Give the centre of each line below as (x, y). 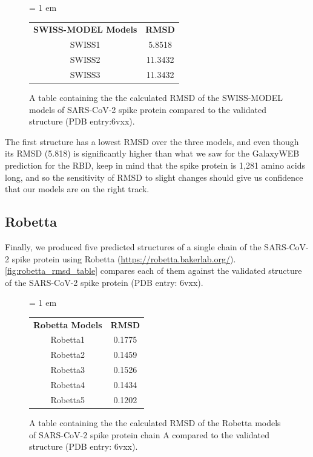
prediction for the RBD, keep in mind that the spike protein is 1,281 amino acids (155, 165)
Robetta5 (68, 399)
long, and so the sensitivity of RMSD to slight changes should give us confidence (154, 177)
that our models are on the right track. (77, 189)
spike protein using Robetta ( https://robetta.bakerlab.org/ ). (124, 258)
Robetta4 (68, 385)
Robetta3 (68, 370)
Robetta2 (68, 355)
